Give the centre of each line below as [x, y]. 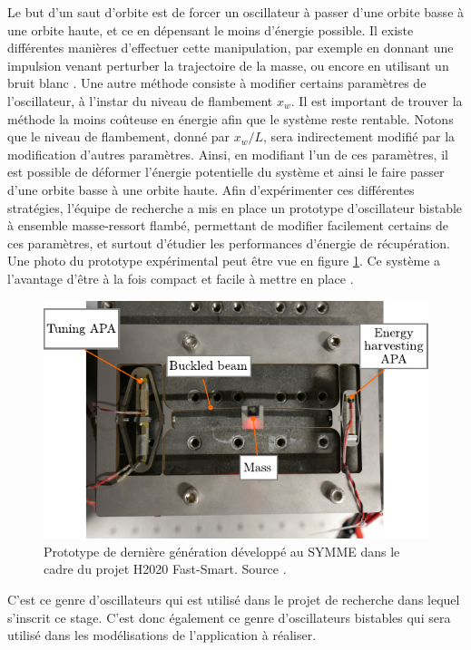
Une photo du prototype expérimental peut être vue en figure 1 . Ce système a [224, 261]
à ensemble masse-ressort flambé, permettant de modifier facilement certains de [228, 225]
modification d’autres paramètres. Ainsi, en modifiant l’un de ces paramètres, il [228, 154]
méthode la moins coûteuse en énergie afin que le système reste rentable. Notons [231, 118]
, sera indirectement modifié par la [359, 136]
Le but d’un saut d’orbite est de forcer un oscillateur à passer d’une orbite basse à [236, 12]
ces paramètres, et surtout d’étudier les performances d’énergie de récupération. [229, 243]
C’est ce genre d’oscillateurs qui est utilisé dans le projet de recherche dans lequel [234, 600]
